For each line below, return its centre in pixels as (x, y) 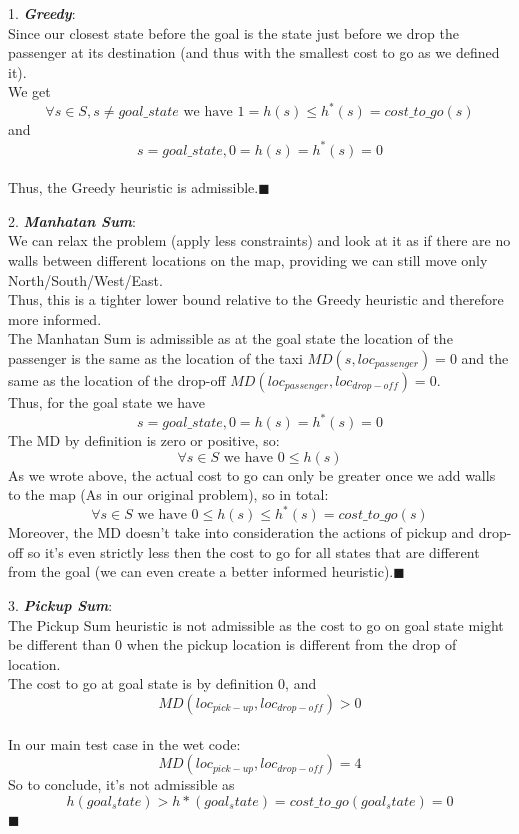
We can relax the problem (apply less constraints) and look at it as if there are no (259, 240)
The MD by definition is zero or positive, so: (144, 440)
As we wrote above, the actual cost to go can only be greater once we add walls (252, 474)
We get (29, 91)
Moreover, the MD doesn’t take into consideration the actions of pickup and (241, 532)
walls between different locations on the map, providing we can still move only (248, 259)
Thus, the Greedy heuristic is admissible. (133, 187)
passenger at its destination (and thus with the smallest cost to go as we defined (254, 52)
